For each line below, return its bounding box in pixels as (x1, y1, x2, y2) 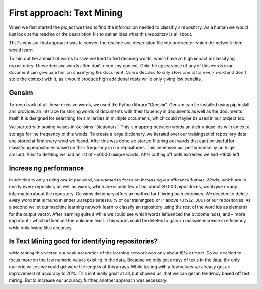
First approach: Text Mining (9, 7, 123, 18)
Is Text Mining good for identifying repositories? (9, 237, 158, 246)
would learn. (9, 47, 34, 53)
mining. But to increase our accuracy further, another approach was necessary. (9, 277, 168, 283)
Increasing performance (9, 164, 84, 172)
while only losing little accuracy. (9, 224, 73, 231)
